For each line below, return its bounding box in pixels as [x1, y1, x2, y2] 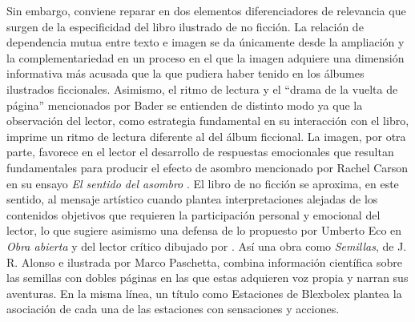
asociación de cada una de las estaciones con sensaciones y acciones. [6, 300, 340, 317]
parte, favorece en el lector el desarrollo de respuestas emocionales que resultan [6, 143, 394, 160]
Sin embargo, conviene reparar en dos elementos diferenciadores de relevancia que [6, 2, 406, 18]
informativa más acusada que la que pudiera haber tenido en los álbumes [6, 65, 365, 82]
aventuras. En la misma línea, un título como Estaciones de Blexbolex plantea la [6, 284, 402, 301]
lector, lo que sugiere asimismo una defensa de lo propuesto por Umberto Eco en [6, 222, 402, 239]
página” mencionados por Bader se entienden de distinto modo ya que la [6, 96, 363, 113]
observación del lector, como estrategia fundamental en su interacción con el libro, [6, 112, 409, 129]
